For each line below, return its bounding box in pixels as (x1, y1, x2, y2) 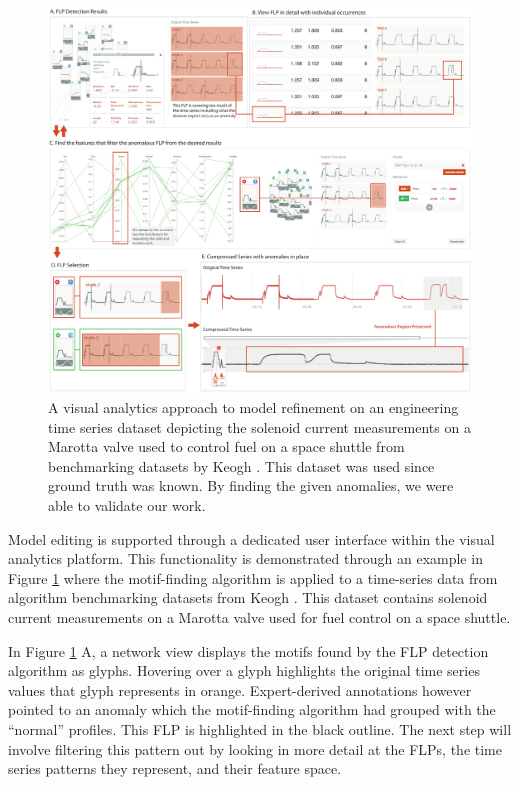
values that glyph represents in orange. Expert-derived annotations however (8, 679, 472, 700)
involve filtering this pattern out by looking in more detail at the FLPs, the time (8, 738, 502, 759)
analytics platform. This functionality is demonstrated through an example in (8, 548, 483, 569)
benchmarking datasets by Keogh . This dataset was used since (48, 455, 435, 476)
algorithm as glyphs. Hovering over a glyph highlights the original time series (8, 660, 480, 681)
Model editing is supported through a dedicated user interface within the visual (8, 528, 495, 549)
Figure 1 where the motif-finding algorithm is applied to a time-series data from (8, 567, 498, 588)
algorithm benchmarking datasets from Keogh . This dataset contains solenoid (8, 587, 488, 608)
